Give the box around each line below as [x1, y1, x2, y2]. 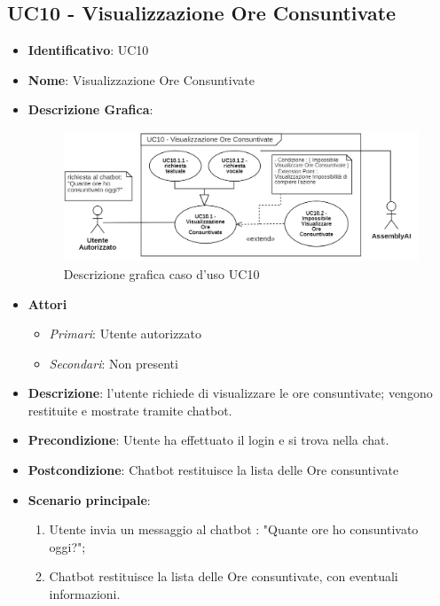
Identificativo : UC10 [27, 41, 149, 59]
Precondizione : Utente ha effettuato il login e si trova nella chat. [27, 431, 389, 449]
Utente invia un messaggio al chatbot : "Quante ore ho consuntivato [49, 520, 419, 539]
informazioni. [49, 585, 121, 603]
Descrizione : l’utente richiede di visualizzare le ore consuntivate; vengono [27, 384, 433, 402]
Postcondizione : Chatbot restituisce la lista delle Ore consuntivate [27, 461, 399, 479]
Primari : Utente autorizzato [49, 324, 202, 343]
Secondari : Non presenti [49, 353, 178, 372]
